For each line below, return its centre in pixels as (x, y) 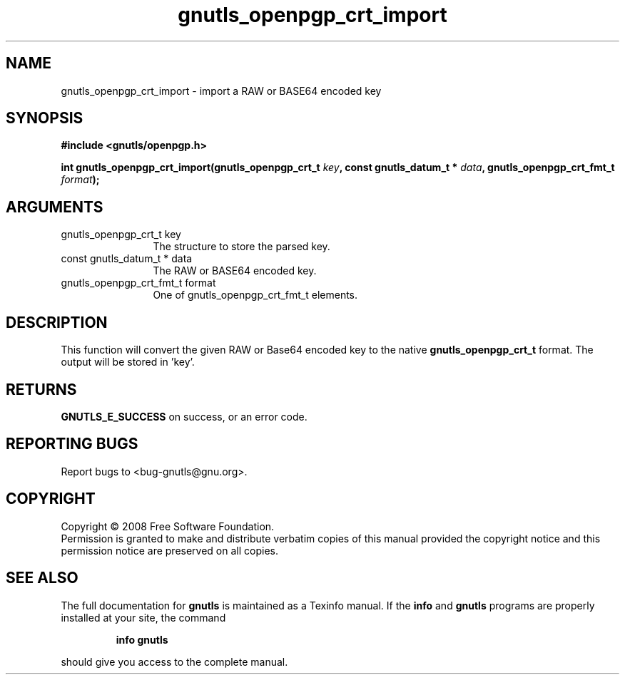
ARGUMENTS (55, 207)
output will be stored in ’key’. (128, 362)
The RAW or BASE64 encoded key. (235, 271)
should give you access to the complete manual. (174, 661)
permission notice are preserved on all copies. (169, 550)
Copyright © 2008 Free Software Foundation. (168, 526)
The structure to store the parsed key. (242, 247)
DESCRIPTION (57, 322)
